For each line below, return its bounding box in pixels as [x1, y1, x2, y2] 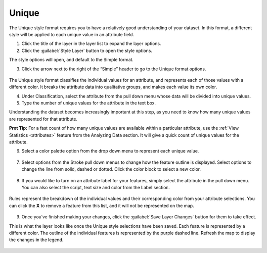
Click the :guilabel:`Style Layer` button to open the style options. [21, 48, 153, 53]
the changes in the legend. [9, 237, 64, 243]
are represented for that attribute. [9, 116, 78, 122]
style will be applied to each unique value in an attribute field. [9, 31, 134, 37]
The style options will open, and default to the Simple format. [9, 57, 133, 63]
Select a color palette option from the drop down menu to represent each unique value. [21, 148, 199, 154]
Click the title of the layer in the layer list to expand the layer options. [21, 41, 161, 47]
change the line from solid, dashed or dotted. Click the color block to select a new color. [21, 166, 201, 172]
